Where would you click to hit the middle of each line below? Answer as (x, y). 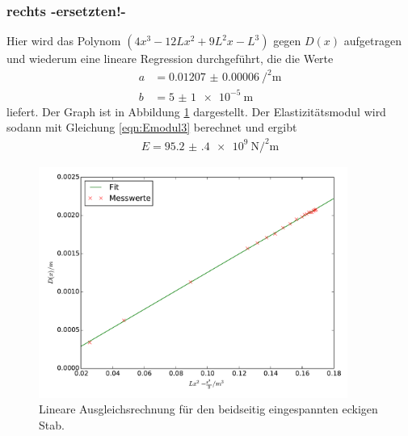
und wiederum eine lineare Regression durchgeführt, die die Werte (170, 59)
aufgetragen (372, 41)
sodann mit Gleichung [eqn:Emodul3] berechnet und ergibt (152, 127)
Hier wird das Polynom (64, 41)
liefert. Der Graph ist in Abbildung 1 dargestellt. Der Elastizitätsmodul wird (196, 111)
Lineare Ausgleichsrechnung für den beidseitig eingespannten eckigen (208, 409)
